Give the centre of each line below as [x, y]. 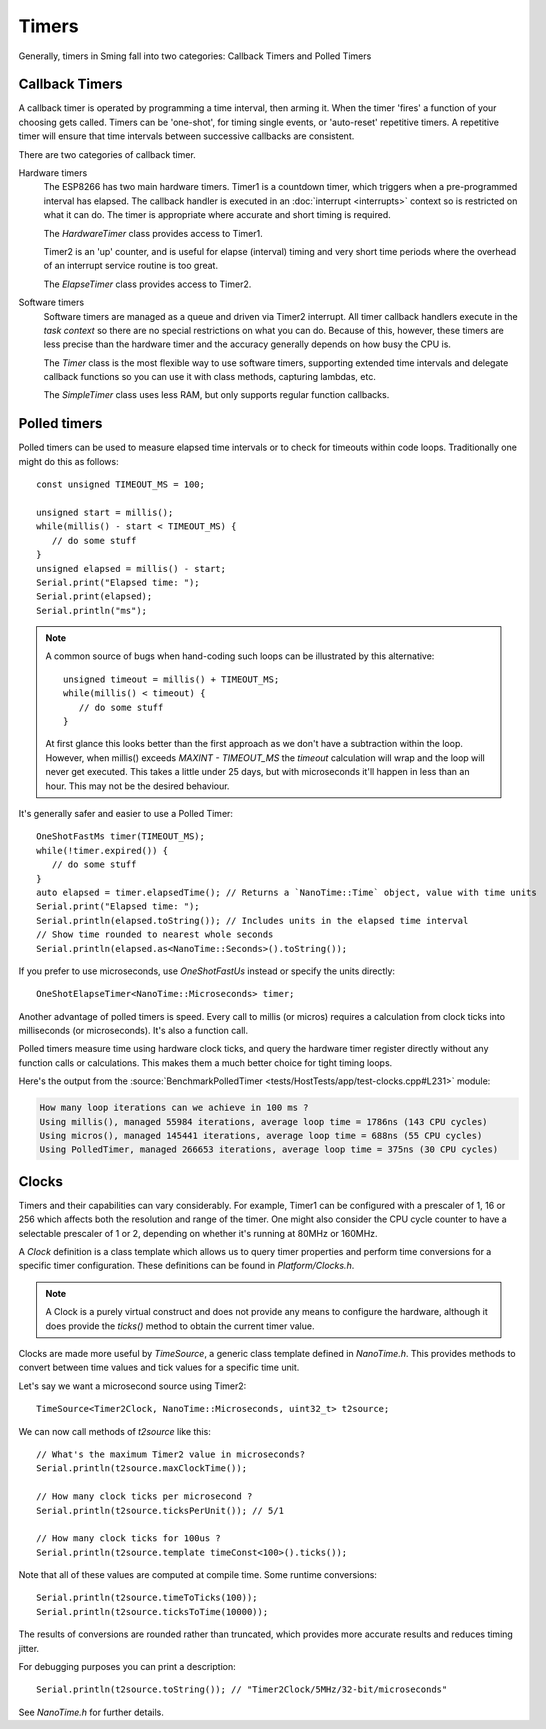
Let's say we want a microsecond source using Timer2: [132, 1386]
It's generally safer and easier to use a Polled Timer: [126, 813]
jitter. [29, 1648]
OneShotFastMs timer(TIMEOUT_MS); [120, 836]
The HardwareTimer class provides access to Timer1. [153, 233]
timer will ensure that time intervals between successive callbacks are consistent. [186, 136]
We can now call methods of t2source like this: [115, 1431]
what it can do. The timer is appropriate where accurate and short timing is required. [217, 215]
